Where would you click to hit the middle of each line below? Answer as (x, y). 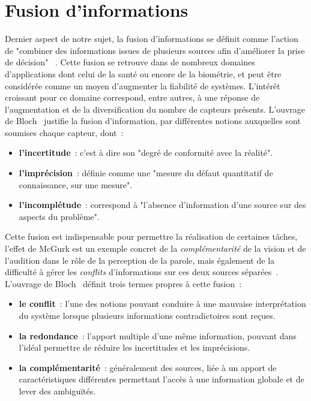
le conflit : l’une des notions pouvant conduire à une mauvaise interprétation (162, 304)
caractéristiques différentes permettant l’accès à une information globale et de (162, 379)
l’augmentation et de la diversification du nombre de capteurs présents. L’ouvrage (155, 109)
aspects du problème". (59, 216)
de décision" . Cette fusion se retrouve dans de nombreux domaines (130, 62)
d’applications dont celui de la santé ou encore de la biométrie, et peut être (143, 73)
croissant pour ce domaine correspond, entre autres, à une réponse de (132, 97)
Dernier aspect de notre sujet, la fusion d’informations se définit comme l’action (152, 39)
